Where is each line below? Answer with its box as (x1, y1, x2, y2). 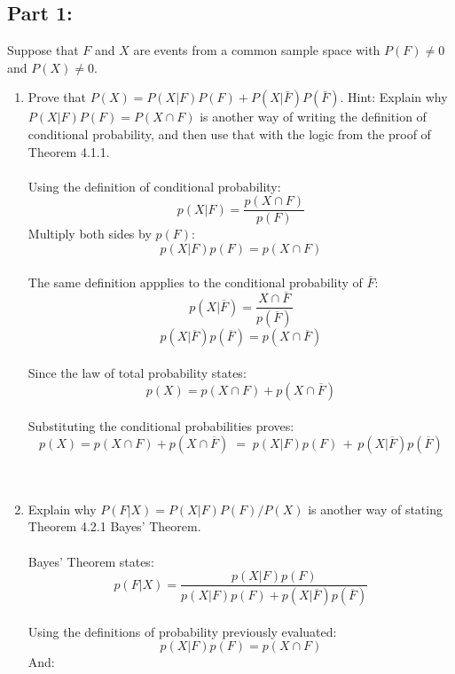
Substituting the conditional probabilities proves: (27, 417, 294, 435)
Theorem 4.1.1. (27, 142, 110, 161)
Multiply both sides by (27, 224, 152, 243)
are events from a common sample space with (133, 41, 380, 59)
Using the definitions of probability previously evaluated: (27, 622, 337, 640)
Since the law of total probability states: (27, 363, 247, 381)
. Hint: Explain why (340, 88, 448, 106)
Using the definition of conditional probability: (27, 176, 281, 195)
